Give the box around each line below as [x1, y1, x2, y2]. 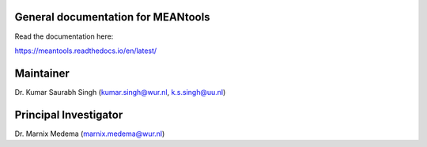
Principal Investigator [14, 107, 123, 122]
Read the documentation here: [14, 32, 114, 41]
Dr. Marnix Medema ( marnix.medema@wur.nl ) [14, 129, 165, 138]
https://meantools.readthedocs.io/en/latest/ [14, 46, 157, 55]
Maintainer [14, 66, 70, 80]
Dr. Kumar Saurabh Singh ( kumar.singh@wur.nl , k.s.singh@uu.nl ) [14, 87, 226, 96]
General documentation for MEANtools [14, 10, 210, 24]
